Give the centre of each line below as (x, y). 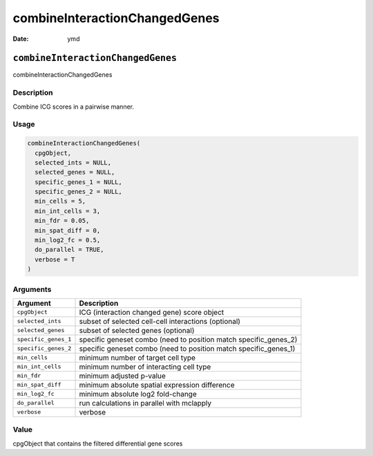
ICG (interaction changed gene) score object (152, 312)
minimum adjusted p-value (122, 376)
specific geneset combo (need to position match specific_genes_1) (187, 348)
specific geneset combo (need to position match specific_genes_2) (188, 339)
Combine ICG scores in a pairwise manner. (74, 107)
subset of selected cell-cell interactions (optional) (160, 321)
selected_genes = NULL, (75, 172)
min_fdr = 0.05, (62, 221)
